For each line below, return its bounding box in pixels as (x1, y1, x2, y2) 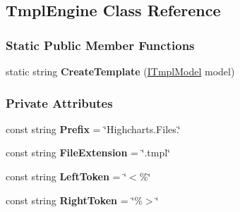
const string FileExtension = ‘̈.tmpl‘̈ (6, 145, 171, 160)
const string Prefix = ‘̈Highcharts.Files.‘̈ (6, 121, 181, 136)
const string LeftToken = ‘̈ (6, 169, 127, 183)
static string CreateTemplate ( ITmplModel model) (6, 64, 235, 78)
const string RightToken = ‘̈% (6, 192, 143, 207)
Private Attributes (6, 94, 113, 111)
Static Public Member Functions (6, 36, 195, 54)
